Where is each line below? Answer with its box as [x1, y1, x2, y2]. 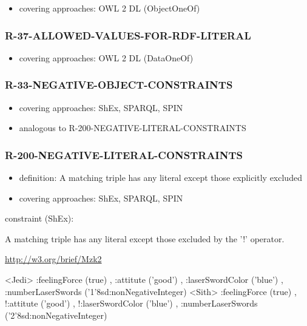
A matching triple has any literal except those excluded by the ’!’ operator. [5, 232, 285, 245]
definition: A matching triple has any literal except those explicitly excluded [19, 171, 302, 184]
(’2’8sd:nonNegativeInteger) [5, 308, 107, 321]
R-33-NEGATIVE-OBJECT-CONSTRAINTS [5, 77, 233, 92]
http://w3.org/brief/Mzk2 [5, 253, 102, 265]
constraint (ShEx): [5, 212, 74, 225]
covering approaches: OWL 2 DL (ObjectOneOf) [19, 2, 200, 14]
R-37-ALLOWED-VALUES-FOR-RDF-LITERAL [5, 27, 251, 42]
